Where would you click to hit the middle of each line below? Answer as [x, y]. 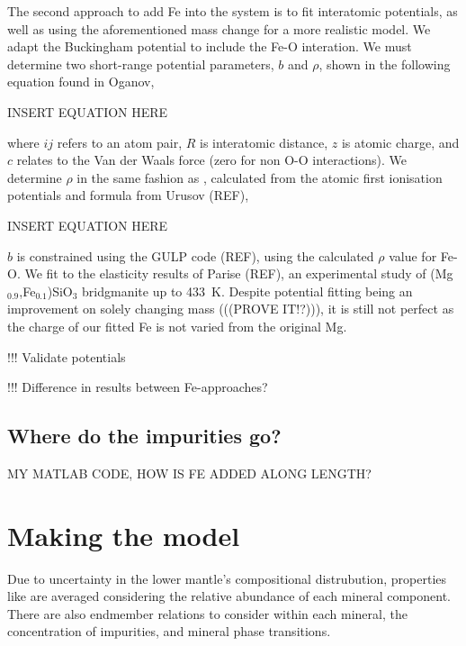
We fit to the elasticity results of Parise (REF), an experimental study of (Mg [239, 273]
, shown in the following [385, 64]
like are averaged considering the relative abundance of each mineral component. [229, 596]
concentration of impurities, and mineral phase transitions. [169, 631]
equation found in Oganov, [81, 82]
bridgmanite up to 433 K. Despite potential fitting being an [247, 291]
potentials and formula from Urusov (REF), [128, 195]
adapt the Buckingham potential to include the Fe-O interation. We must [210, 46]
